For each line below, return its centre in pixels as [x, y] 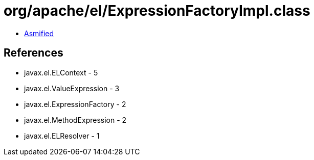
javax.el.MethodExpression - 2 [75, 120]
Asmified [39, 33]
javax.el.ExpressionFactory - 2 [75, 104]
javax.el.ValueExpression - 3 [72, 88]
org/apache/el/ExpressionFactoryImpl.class [157, 11]
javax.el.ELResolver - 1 [62, 136]
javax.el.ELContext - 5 [61, 72]
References [33, 53]
